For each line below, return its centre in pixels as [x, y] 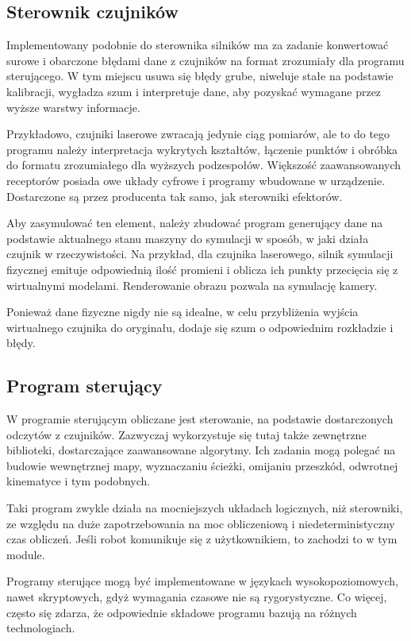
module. [26, 554]
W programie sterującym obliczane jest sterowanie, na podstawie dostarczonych [200, 419]
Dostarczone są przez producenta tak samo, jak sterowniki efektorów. [175, 196]
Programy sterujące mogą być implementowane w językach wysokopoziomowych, [202, 581]
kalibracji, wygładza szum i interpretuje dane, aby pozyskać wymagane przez [194, 91]
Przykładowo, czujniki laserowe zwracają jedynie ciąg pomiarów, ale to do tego [198, 134]
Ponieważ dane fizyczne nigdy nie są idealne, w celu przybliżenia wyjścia [182, 312]
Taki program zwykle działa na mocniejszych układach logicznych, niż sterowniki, [205, 508]
